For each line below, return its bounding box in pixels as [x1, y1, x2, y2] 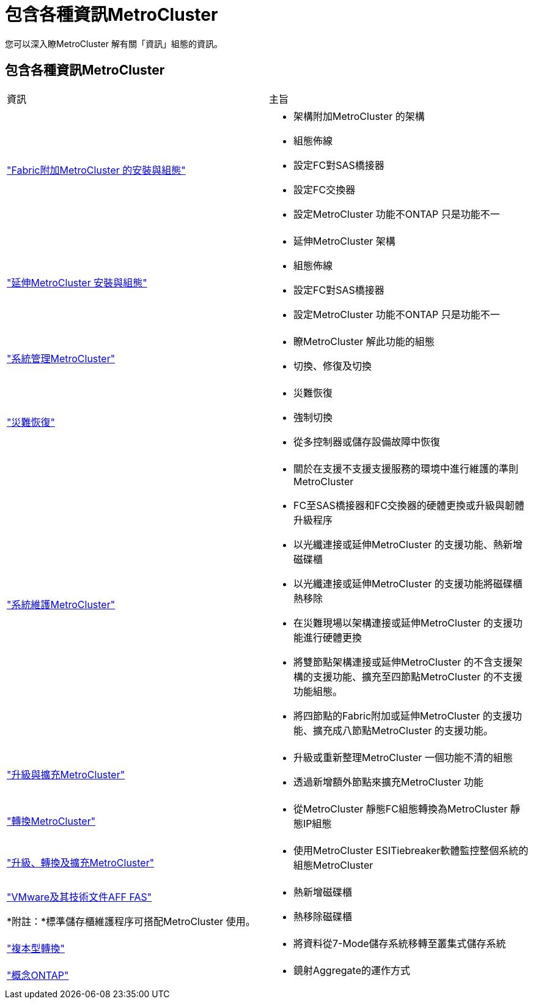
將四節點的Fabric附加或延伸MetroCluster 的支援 [293, 709, 512, 722]
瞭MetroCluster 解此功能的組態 [293, 335, 435, 348]
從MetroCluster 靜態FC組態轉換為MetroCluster [293, 802, 508, 815]
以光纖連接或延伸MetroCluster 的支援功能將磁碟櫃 [293, 577, 523, 590]
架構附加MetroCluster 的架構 [293, 110, 425, 122]
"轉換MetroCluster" [7, 814, 96, 827]
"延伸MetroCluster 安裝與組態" [7, 276, 147, 289]
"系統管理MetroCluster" [7, 352, 116, 365]
